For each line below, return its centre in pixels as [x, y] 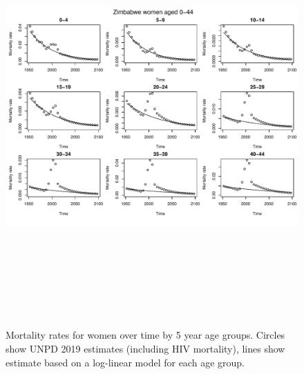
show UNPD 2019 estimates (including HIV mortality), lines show [145, 348]
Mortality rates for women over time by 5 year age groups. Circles [145, 335]
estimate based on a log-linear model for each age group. [125, 362]
